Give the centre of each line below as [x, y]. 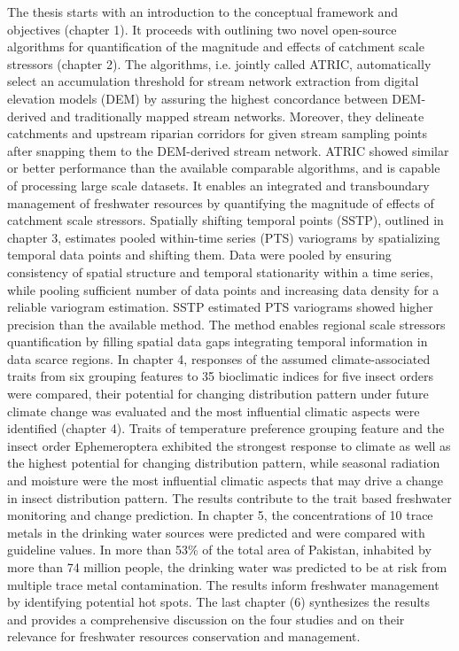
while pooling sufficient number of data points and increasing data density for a [223, 289]
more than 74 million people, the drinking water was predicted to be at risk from [227, 567]
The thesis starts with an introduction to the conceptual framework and [203, 12]
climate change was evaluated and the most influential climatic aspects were [214, 411]
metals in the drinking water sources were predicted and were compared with [216, 532]
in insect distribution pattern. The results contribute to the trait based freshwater [229, 497]
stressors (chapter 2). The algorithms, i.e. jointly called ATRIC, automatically [219, 63]
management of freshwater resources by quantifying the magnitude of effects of [221, 202]
